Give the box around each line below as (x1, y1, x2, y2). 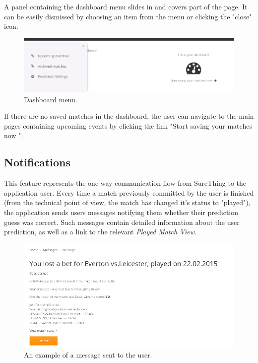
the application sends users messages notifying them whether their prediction (4, 207, 239, 217)
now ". (4, 130, 23, 141)
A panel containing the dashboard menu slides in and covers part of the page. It (4, 1, 248, 11)
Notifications (4, 154, 71, 170)
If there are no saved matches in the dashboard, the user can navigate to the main (4, 111, 254, 121)
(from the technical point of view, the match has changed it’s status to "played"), (4, 197, 251, 208)
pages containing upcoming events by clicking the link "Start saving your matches (4, 120, 252, 131)
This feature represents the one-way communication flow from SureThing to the (4, 178, 247, 188)
